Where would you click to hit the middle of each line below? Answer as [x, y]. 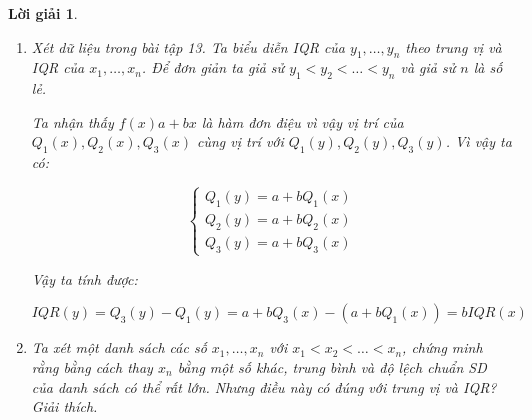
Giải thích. [64, 406]
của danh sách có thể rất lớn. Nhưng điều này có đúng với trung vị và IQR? [264, 386]
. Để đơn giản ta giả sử [213, 67]
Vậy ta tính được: [84, 278]
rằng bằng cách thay [92, 366]
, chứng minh [442, 347]
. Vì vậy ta [478, 141]
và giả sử [428, 67]
